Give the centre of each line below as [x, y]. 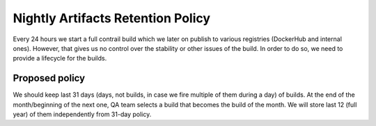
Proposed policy [49, 78]
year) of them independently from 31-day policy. [82, 114]
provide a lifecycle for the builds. [60, 58]
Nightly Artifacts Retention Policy [112, 18]
